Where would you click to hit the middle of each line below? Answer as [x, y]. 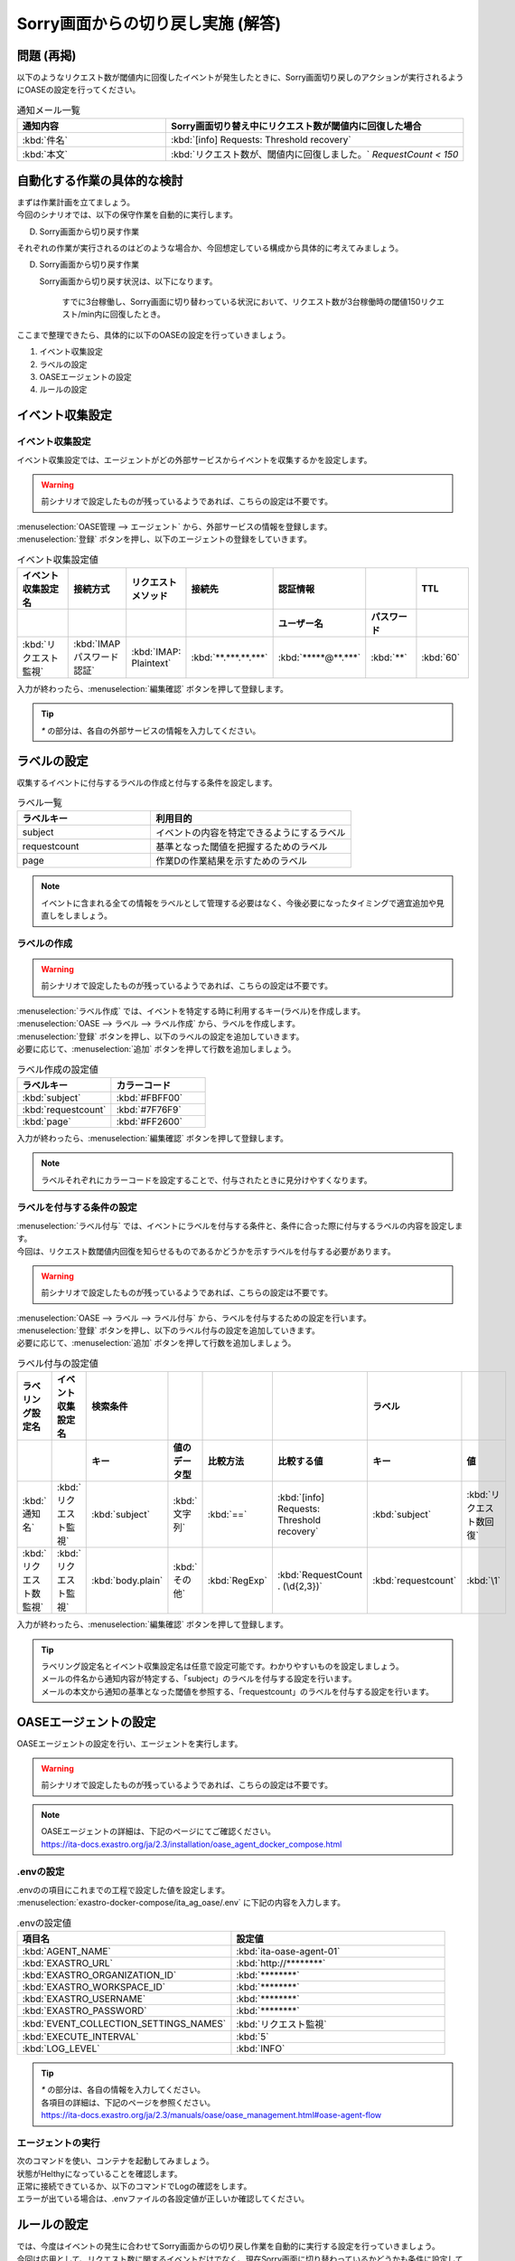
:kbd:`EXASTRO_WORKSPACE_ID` [94, 1987]
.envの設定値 [44, 1923]
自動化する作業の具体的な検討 [100, 180]
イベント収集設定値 [58, 559]
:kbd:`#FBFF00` [150, 1097]
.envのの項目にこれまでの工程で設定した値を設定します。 [123, 1889]
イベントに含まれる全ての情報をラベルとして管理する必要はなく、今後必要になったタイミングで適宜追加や [239, 903]
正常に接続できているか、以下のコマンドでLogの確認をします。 [134, 2186]
